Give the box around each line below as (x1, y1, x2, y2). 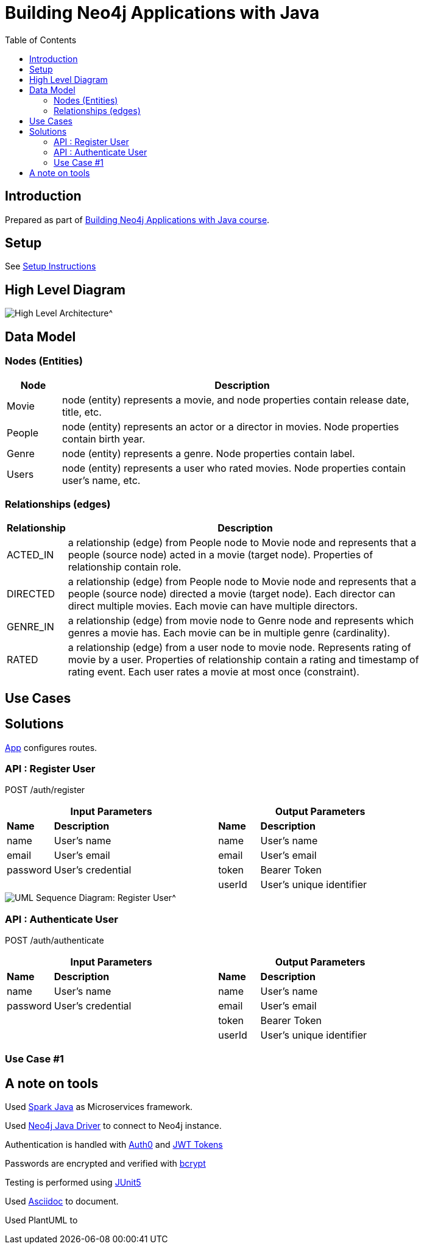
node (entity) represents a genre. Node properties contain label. (62, 447, 355, 460)
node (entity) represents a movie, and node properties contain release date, (62, 393, 409, 406)
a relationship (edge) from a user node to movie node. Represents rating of (68, 641, 411, 654)
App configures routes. (5, 742, 97, 753)
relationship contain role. (68, 561, 182, 574)
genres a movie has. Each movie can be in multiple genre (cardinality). (68, 627, 390, 639)
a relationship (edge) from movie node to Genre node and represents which (68, 614, 414, 627)
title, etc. (62, 405, 102, 418)
